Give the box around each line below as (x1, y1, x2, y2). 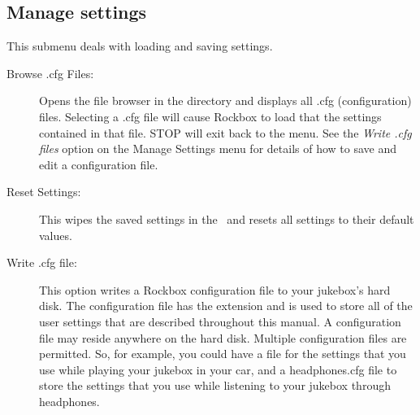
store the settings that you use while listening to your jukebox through (39, 377, 391, 394)
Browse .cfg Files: (6, 64, 94, 81)
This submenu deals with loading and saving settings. (6, 37, 273, 55)
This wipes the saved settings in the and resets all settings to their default (39, 210, 414, 227)
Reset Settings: (6, 183, 81, 200)
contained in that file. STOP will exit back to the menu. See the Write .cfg (39, 124, 412, 141)
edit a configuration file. (39, 155, 158, 173)
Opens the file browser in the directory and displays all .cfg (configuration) (39, 92, 412, 109)
